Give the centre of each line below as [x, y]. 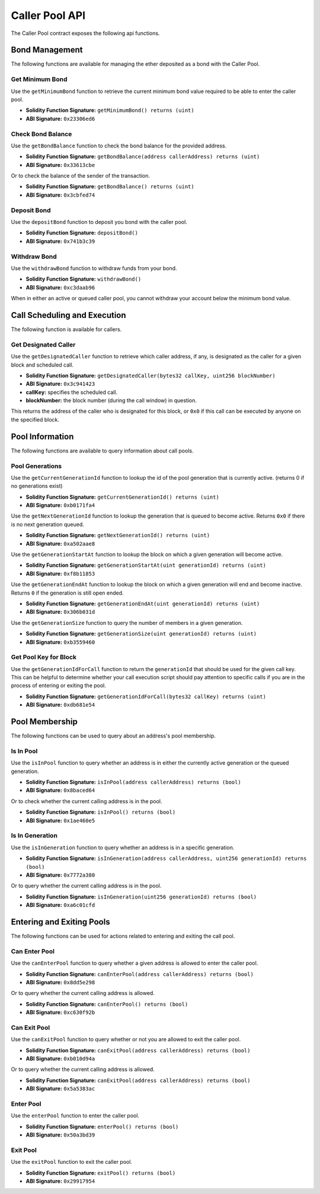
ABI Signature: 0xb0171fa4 [60, 505]
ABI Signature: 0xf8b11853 [60, 573]
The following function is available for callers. [66, 329]
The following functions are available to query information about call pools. [102, 451]
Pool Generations [36, 466]
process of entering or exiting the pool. [59, 686]
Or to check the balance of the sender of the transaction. [81, 176]
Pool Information [42, 436]
